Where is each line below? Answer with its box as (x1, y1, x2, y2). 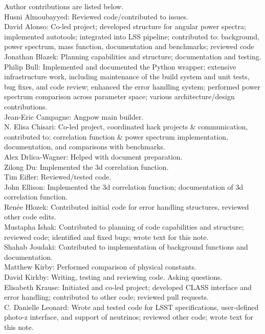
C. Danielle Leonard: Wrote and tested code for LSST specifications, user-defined (4, 301, 259, 312)
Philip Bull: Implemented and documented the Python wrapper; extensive (4, 61, 236, 72)
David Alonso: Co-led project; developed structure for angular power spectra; (4, 21, 246, 32)
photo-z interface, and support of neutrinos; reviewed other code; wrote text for (4, 311, 253, 322)
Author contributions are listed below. (4, 1, 124, 11)
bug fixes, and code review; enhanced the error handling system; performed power (4, 81, 261, 92)
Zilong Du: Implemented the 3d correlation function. (4, 161, 169, 172)
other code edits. (4, 211, 56, 222)
